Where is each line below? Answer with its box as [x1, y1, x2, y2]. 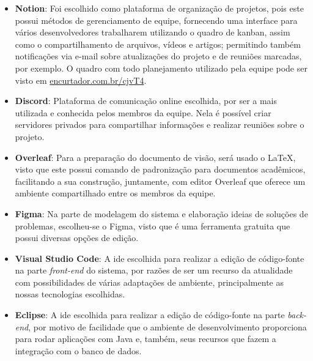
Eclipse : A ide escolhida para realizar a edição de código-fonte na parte [15, 308, 285, 321]
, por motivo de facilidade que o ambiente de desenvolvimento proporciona [28, 320, 307, 333]
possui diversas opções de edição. [15, 231, 139, 244]
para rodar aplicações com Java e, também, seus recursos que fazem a [15, 332, 276, 345]
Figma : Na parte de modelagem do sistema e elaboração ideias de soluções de [15, 207, 308, 220]
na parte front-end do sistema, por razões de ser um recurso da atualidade [15, 264, 293, 277]
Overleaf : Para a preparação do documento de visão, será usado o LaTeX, [15, 151, 296, 163]
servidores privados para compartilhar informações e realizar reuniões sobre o [15, 118, 304, 131]
